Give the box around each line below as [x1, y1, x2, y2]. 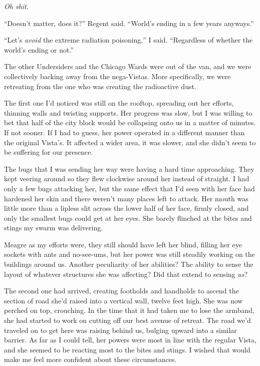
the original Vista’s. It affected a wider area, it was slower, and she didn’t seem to [4, 137, 256, 147]
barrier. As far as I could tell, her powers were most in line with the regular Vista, [4, 334, 256, 345]
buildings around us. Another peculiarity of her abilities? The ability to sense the [4, 259, 253, 269]
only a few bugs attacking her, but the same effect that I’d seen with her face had [4, 183, 255, 193]
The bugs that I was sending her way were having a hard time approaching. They [4, 163, 254, 174]
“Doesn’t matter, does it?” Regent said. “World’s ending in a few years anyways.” [4, 18, 254, 28]
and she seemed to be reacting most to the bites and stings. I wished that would [4, 344, 250, 354]
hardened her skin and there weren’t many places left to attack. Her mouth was [4, 193, 248, 203]
